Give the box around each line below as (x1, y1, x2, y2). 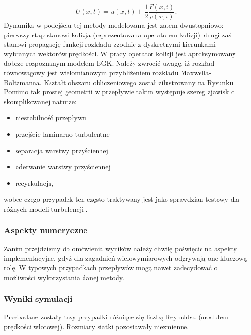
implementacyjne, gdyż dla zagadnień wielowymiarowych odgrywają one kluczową (4, 253, 247, 263)
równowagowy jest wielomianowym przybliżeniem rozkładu (4, 68, 179, 78)
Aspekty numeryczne (4, 224, 88, 236)
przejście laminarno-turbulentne (15, 129, 110, 139)
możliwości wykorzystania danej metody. (4, 272, 124, 282)
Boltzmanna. (4, 77, 42, 87)
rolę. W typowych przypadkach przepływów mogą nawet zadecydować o (4, 262, 218, 272)
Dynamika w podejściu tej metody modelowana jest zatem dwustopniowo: (4, 20, 224, 30)
